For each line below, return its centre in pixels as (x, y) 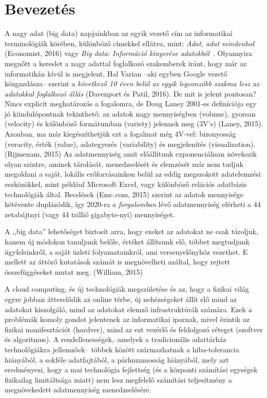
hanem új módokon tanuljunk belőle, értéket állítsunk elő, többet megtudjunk (127, 241)
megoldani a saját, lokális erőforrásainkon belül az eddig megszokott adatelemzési (133, 174)
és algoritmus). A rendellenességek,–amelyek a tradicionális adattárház (116, 339)
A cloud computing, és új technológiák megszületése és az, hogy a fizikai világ (127, 289)
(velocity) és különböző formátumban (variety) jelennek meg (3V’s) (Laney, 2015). (134, 124)
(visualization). (232, 144)
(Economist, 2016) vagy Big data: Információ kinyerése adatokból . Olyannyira (129, 53)
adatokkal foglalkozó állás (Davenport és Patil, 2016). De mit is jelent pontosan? (131, 93)
